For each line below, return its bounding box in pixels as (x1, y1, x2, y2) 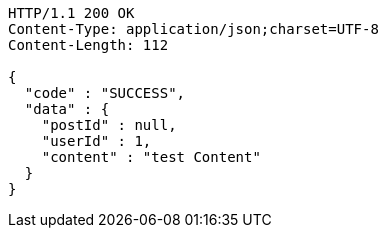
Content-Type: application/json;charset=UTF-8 (8, 21, 379, 37)
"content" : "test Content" (41, 149, 261, 165)
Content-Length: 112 (8, 37, 169, 53)
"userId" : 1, (41, 133, 152, 149)
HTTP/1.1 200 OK (8, 5, 135, 21)
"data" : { (24, 101, 110, 117)
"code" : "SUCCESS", (24, 85, 186, 101)
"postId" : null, (41, 117, 177, 133)
